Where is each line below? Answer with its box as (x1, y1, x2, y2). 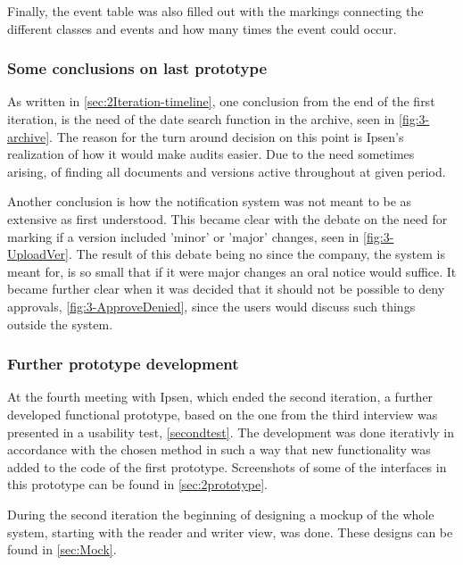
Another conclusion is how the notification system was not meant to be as (7, 192, 412, 211)
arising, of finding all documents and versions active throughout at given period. (7, 162, 446, 180)
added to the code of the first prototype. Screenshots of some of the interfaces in (7, 457, 447, 476)
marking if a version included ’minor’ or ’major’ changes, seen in (7, 227, 360, 245)
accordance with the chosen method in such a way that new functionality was (7, 440, 431, 459)
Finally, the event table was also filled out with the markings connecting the (7, 2, 424, 20)
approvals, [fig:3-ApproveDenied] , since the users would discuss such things (7, 296, 416, 315)
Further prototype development (7, 353, 239, 375)
